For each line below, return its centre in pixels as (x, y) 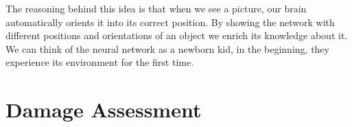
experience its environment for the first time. (100, 62)
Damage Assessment (104, 109)
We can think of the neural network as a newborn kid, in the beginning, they (167, 48)
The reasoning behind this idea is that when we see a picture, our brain (156, 8)
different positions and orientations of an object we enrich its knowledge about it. (177, 35)
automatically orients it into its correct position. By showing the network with (170, 22)
